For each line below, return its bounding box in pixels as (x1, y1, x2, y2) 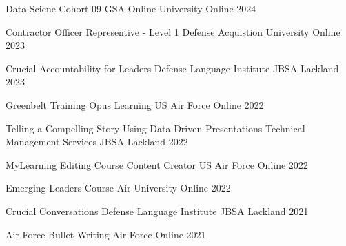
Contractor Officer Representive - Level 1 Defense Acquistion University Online (6, 24, 340, 39)
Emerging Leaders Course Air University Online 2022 (6, 181, 231, 195)
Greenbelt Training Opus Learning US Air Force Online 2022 (6, 97, 264, 112)
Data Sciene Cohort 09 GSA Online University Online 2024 (6, 1, 256, 15)
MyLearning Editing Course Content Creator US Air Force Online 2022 (6, 157, 308, 172)
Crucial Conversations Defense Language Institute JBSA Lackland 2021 (6, 203, 309, 218)
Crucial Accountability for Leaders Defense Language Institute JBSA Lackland (6, 61, 339, 75)
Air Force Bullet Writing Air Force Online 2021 (6, 227, 206, 241)
